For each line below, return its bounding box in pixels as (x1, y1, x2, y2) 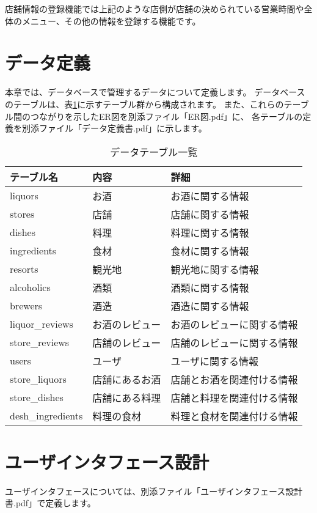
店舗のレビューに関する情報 (170, 335, 298, 350)
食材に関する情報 (170, 243, 249, 258)
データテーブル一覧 (110, 144, 198, 159)
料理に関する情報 (170, 225, 249, 240)
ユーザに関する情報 (170, 353, 259, 368)
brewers (10, 298, 43, 313)
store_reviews (10, 335, 70, 350)
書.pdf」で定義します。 (5, 496, 96, 509)
